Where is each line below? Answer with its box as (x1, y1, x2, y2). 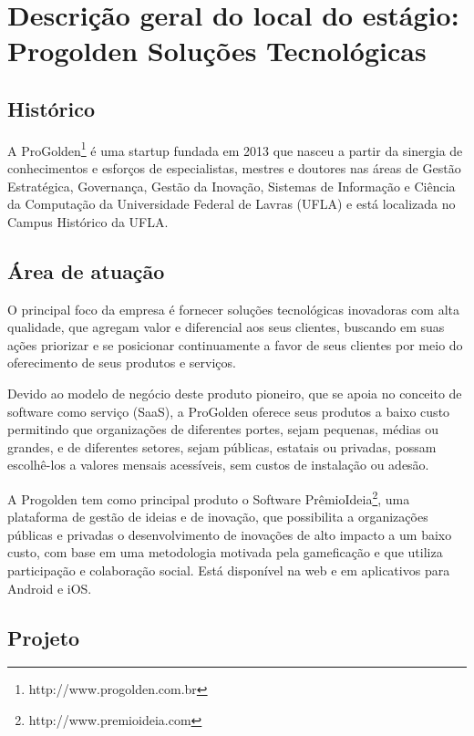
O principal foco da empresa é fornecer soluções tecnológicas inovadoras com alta (7, 299, 459, 318)
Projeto (7, 623, 80, 651)
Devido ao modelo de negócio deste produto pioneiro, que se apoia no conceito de (7, 383, 462, 402)
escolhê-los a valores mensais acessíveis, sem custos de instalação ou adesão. (7, 455, 429, 474)
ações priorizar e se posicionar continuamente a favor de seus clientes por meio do (7, 335, 463, 354)
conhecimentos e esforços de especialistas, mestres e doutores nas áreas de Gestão (7, 159, 461, 178)
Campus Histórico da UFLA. (7, 212, 169, 231)
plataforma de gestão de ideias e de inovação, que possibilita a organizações (7, 507, 428, 526)
